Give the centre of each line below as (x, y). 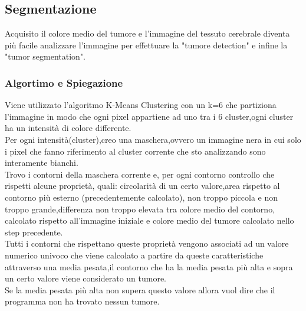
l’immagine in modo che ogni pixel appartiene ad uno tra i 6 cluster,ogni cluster (149, 116)
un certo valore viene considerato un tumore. (86, 278)
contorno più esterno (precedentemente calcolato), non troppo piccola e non (142, 197)
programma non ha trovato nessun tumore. (82, 301)
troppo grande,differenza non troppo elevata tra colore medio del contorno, (140, 209)
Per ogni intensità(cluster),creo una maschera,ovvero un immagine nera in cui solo (153, 139)
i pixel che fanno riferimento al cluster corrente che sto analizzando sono (135, 151)
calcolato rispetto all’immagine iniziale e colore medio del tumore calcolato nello (149, 220)
